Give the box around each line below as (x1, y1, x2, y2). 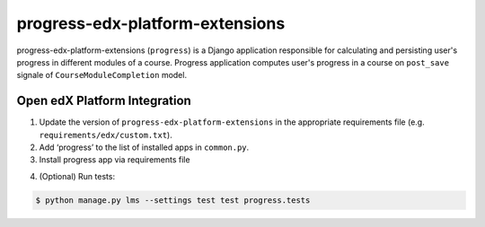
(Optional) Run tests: (39, 170, 116, 181)
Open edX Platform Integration (16, 93, 192, 109)
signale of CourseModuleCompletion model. (16, 70, 188, 81)
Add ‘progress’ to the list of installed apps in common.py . (39, 142, 250, 153)
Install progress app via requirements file (39, 154, 190, 165)
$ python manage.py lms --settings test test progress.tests (35, 195, 311, 205)
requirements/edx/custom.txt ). (39, 129, 172, 140)
